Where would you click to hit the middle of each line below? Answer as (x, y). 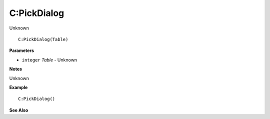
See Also (19, 110)
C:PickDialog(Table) (43, 39)
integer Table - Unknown (49, 59)
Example (18, 87)
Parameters (22, 50)
